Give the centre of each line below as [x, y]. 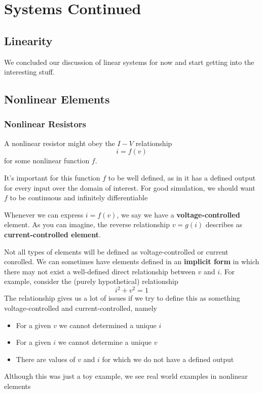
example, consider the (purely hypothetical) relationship [91, 281]
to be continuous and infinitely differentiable [79, 198]
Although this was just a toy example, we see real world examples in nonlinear [126, 376]
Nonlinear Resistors [45, 124]
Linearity [28, 40]
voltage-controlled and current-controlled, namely [81, 308]
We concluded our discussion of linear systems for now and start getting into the [129, 62]
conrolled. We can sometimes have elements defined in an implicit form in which [132, 261]
